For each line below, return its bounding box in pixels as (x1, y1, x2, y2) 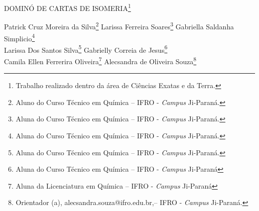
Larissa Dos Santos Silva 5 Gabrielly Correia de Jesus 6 (4, 43, 167, 55)
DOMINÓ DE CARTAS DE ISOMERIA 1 (4, 1, 131, 13)
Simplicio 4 (4, 31, 35, 43)
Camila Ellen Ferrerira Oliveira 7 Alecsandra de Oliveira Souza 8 (4, 55, 197, 66)
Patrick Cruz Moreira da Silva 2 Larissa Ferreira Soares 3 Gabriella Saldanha (4, 20, 234, 31)
